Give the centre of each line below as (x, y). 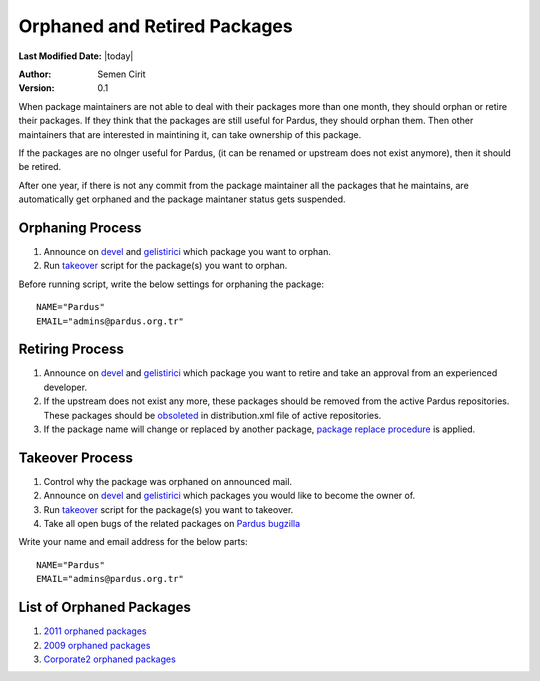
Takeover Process (76, 457)
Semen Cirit (121, 74)
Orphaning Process (80, 227)
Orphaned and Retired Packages (156, 26)
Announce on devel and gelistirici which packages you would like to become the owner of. (229, 496)
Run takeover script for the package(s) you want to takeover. (168, 509)
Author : (35, 74)
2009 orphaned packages (97, 645)
